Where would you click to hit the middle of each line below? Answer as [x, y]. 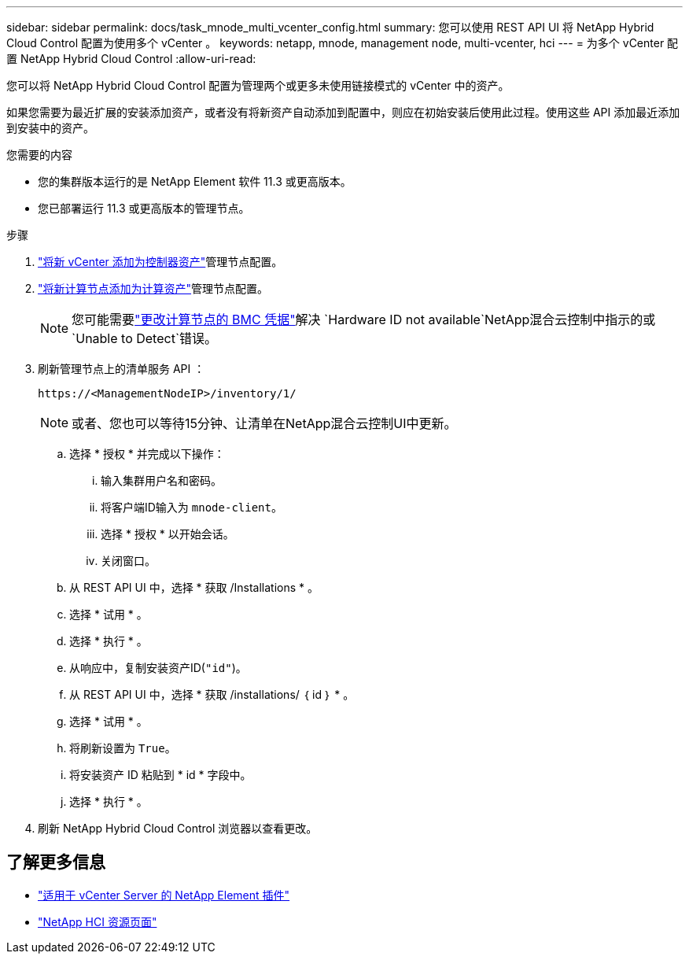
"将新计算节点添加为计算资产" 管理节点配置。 [153, 288]
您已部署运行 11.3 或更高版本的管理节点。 [144, 208]
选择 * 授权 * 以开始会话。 [168, 534]
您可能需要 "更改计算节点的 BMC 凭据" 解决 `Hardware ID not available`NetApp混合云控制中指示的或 [364, 319]
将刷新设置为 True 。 [123, 748]
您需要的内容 [39, 155]
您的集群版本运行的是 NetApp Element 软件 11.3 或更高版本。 [195, 181]
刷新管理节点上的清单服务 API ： [122, 369]
